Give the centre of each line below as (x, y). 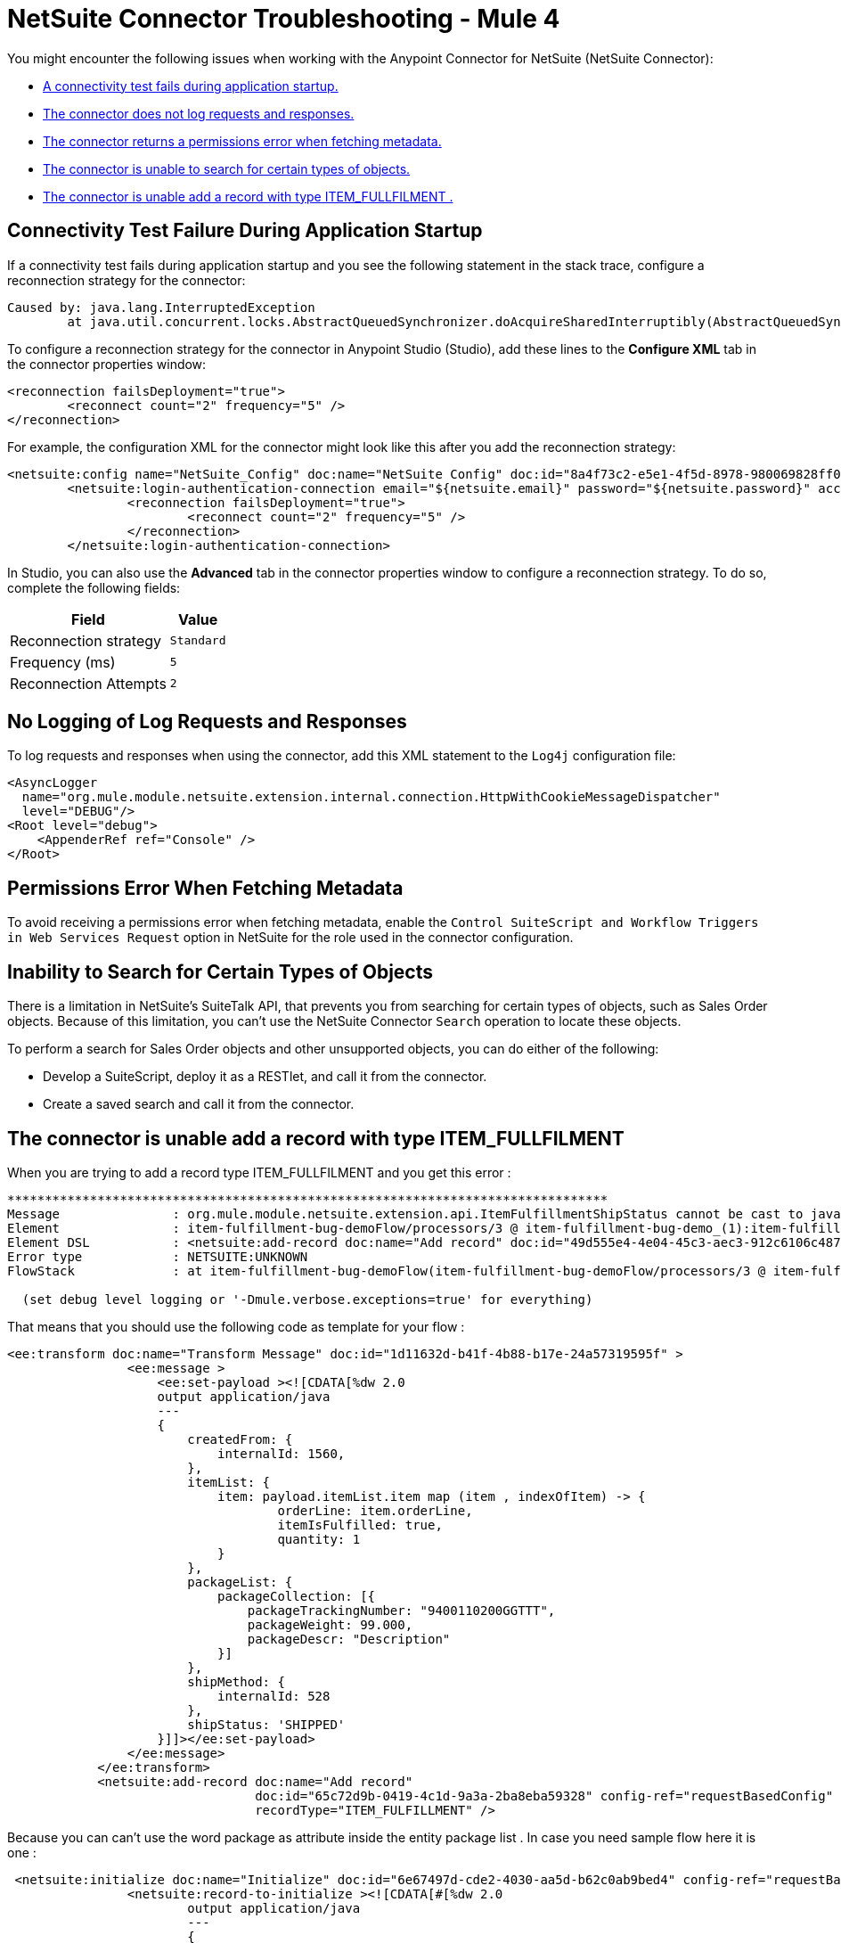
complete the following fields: (94, 587)
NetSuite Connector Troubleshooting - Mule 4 (284, 19)
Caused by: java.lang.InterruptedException (161, 307)
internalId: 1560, (282, 1453)
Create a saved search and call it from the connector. (199, 1104)
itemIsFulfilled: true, (360, 1525)
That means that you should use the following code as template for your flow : (236, 1326)
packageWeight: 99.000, (330, 1624)
